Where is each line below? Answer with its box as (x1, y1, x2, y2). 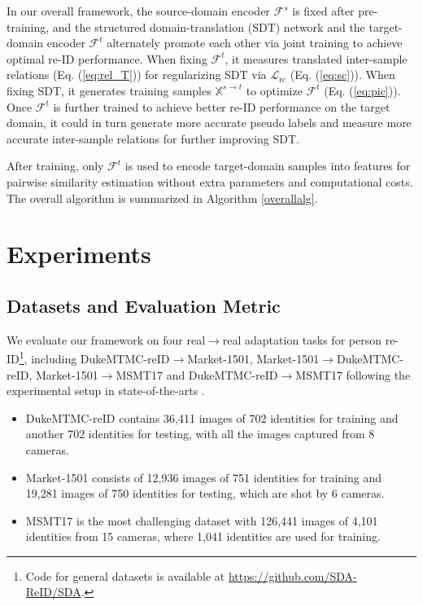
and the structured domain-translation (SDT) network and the (52, 18, 365, 35)
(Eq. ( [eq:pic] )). (324, 81, 401, 99)
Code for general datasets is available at (25, 567, 225, 584)
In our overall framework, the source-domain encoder (7, 2, 270, 19)
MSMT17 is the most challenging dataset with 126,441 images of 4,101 (25, 512, 378, 529)
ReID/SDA (25, 583, 81, 600)
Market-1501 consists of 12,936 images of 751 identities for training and (25, 468, 382, 485)
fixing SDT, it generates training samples (7, 81, 211, 99)
